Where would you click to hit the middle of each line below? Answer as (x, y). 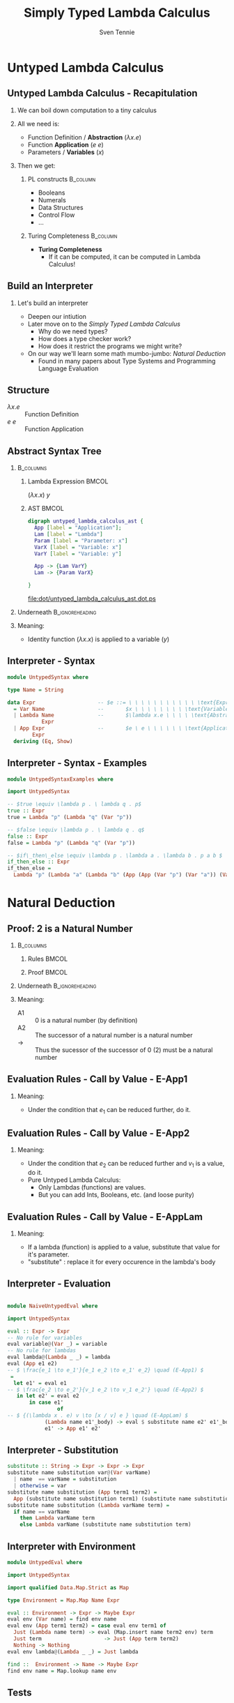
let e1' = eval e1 (40, 1383)
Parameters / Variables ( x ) (66, 152)
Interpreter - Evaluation (59, 1284)
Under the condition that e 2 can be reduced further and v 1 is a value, (126, 1164)
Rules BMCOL (48, 959)
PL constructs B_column (62, 179)
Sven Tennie (117, 32)
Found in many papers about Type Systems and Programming (127, 361)
